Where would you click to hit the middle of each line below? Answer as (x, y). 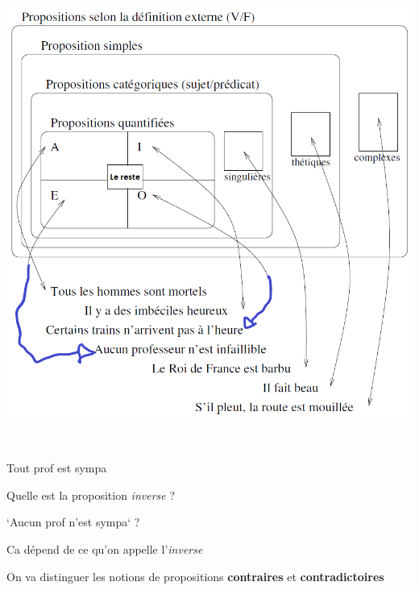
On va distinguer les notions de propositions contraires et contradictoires (195, 576)
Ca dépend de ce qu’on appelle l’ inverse (105, 548)
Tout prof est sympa (57, 468)
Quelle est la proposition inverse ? (91, 494)
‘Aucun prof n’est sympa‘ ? (73, 522)
